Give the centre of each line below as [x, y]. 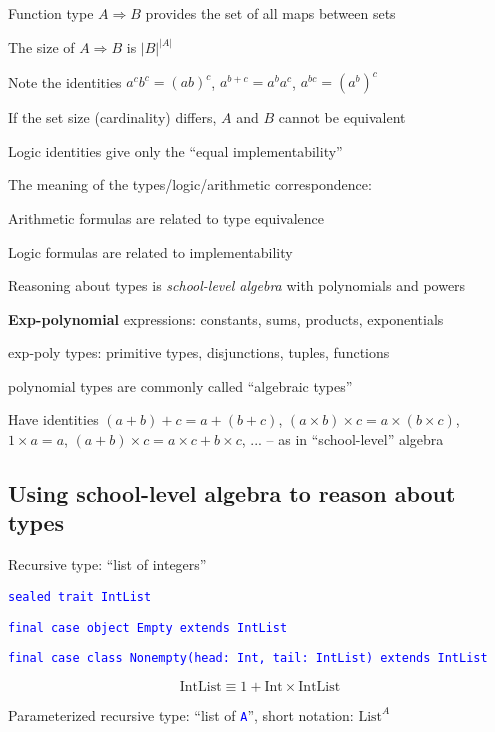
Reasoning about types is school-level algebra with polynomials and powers [237, 285]
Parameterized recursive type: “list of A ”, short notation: [181, 714]
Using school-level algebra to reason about [232, 493]
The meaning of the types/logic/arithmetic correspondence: [190, 184]
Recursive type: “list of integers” [107, 564]
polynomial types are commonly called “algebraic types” [180, 385]
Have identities [53, 419]
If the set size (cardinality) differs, [112, 117]
